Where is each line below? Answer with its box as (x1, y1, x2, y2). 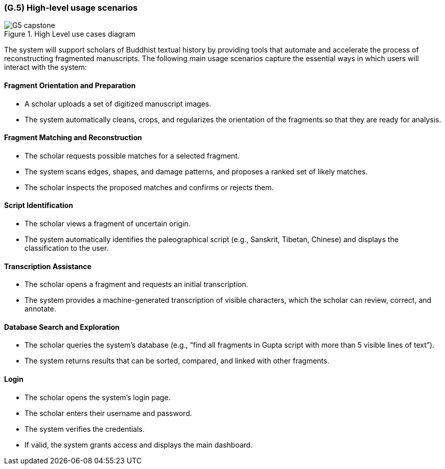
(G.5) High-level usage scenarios (4, 3, 138, 13)
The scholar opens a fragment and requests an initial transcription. (24, 280, 249, 289)
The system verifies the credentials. (24, 424, 145, 433)
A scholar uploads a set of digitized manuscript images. (24, 99, 211, 108)
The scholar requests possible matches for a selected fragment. (24, 151, 240, 160)
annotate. (24, 304, 56, 314)
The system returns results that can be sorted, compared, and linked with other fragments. (24, 356, 330, 366)
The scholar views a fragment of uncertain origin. (24, 219, 191, 228)
